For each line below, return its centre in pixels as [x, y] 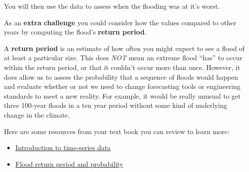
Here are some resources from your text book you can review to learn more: [117, 131]
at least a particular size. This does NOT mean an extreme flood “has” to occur [123, 58]
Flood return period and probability [69, 163]
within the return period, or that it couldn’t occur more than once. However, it [122, 67]
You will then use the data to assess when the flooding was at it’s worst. [112, 6]
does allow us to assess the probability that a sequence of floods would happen [121, 77]
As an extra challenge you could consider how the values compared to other [120, 22]
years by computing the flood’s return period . [75, 32]
